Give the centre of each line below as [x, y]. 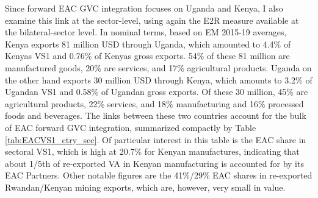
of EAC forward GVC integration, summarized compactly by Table [131, 127]
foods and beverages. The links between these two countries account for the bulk [156, 115]
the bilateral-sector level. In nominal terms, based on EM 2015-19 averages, [146, 32]
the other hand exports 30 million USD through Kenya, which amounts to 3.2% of [159, 80]
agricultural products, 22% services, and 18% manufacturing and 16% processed [154, 103]
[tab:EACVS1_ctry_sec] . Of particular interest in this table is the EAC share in [156, 139]
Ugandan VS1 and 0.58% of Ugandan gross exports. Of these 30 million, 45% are [157, 92]
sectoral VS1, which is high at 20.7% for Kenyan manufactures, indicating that [152, 151]
